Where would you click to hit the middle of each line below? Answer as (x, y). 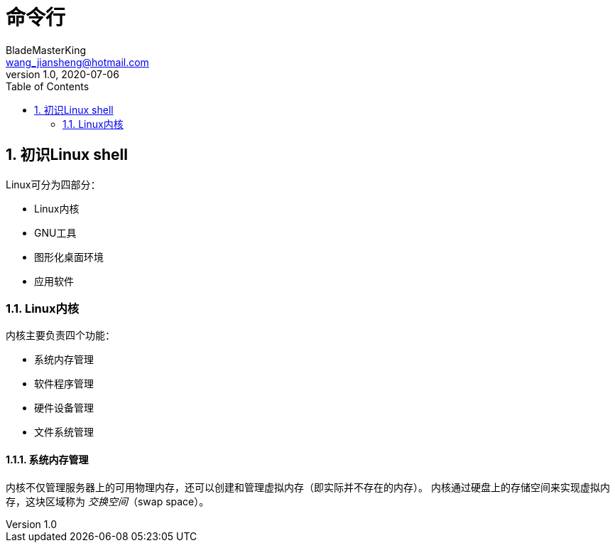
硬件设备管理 (64, 408)
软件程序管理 (64, 384)
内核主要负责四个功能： (60, 335)
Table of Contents (48, 86)
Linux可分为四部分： (53, 184)
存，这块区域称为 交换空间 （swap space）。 (108, 501)
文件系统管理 (64, 432)
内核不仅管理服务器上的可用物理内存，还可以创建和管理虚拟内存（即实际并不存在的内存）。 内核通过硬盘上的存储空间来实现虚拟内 (308, 487)
